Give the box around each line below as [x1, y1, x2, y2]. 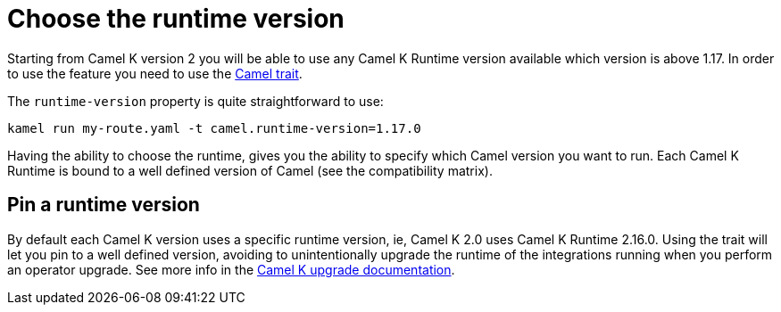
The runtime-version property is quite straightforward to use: [7, 93, 384, 109]
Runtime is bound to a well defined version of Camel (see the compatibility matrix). [7, 162, 493, 178]
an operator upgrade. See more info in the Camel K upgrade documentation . [7, 261, 455, 277]
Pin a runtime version [7, 193, 200, 217]
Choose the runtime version [7, 4, 345, 34]
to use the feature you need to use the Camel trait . [7, 65, 303, 81]
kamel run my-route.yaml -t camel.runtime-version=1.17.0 [7, 120, 421, 135]
